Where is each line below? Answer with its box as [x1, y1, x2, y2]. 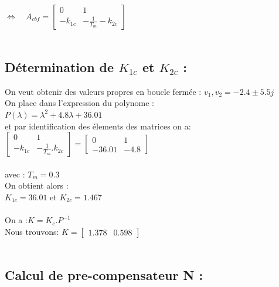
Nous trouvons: [5, 225, 59, 237]
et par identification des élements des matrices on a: [5, 119, 191, 132]
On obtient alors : [5, 179, 69, 192]
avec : [5, 168, 25, 180]
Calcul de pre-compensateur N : [5, 265, 203, 283]
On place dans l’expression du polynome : [5, 97, 155, 109]
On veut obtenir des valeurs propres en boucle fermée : [5, 85, 202, 97]
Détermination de [5, 57, 114, 76]
